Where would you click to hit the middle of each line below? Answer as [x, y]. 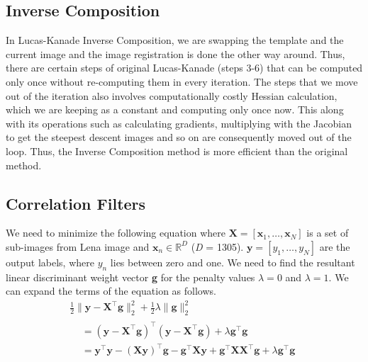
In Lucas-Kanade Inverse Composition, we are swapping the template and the [175, 40]
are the [335, 246]
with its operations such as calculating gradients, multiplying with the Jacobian [179, 123]
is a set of [328, 233]
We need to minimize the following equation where [116, 233]
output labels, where [50, 262]
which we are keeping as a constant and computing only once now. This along [175, 109]
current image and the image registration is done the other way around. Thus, [175, 53]
